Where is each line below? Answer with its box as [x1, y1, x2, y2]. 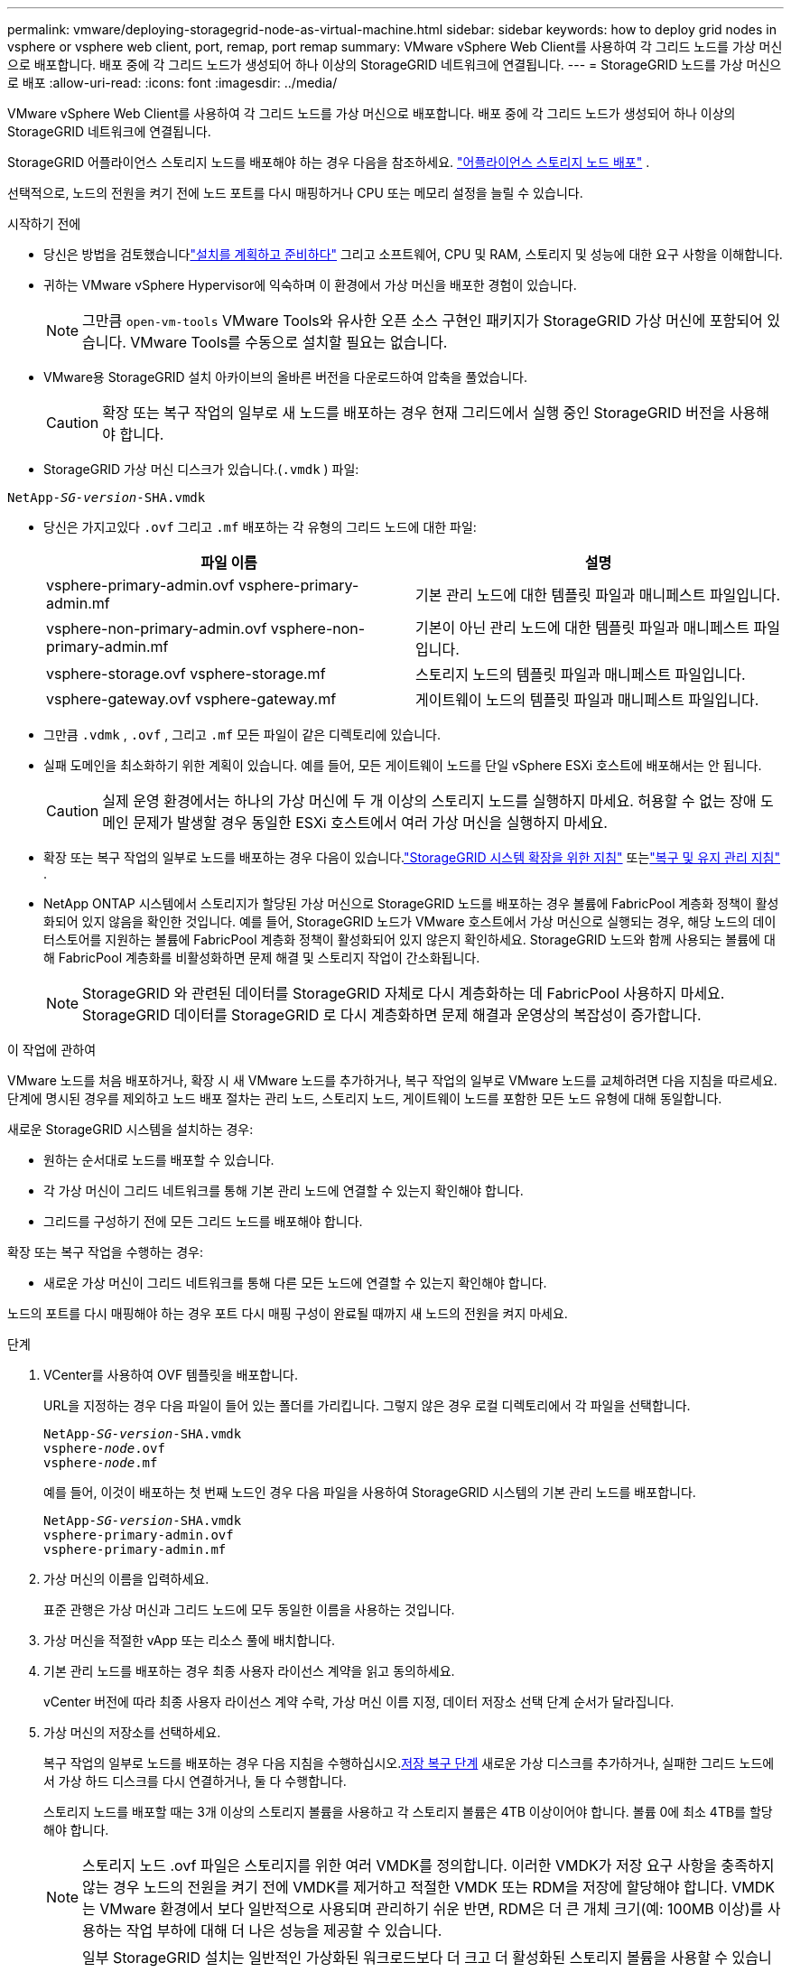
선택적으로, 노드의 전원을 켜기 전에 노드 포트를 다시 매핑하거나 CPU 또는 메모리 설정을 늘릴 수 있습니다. [7, 185, 583, 200]
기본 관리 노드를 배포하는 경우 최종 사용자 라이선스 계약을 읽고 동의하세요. [43, 1663, 455, 1679]
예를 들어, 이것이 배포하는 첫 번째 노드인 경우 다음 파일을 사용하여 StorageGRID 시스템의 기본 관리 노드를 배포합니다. [43, 1484, 696, 1500]
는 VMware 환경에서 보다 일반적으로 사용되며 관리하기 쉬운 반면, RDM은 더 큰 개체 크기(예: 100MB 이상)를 [82, 1900, 764, 1918]
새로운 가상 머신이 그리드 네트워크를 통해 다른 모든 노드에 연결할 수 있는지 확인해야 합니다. [43, 1275, 547, 1290]
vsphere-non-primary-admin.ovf [46, 619, 267, 637]
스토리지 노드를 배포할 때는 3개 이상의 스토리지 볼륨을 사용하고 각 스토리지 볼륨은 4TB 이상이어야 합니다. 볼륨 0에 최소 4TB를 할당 [43, 1804, 773, 1819]
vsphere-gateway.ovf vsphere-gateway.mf [46, 690, 337, 708]
